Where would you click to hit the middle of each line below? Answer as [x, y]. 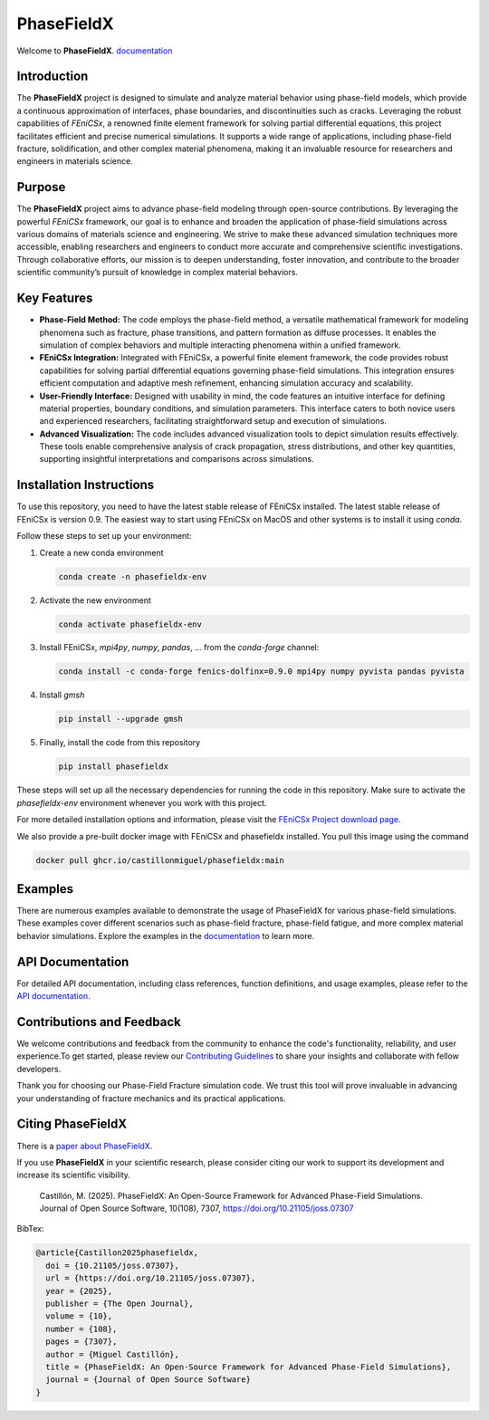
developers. [39, 1069]
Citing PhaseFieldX [72, 1124]
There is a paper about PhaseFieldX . [85, 1146]
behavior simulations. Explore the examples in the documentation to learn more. [166, 935]
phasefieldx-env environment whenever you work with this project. [142, 802]
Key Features [55, 298]
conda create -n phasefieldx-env [133, 576]
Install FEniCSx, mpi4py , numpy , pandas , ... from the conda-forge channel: [179, 648]
